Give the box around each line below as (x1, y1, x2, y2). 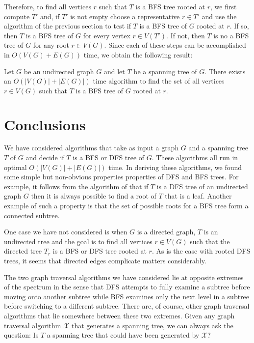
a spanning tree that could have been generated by (47, 330, 200, 340)
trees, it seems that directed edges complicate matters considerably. (4, 256, 206, 265)
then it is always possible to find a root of (31, 191, 156, 201)
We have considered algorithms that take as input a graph (4, 143, 179, 153)
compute (4, 11, 30, 21)
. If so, (229, 21, 249, 31)
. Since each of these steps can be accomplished (104, 40, 246, 50)
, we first (210, 1, 237, 11)
